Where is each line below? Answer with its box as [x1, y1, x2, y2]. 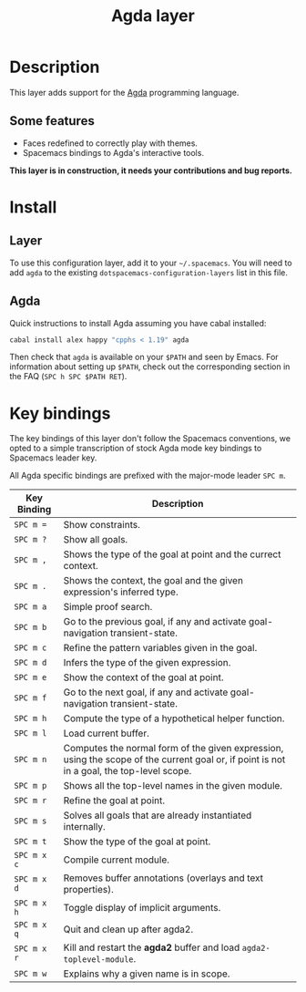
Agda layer [110, 5, 196, 26]
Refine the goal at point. [63, 794, 166, 807]
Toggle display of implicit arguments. [63, 902, 221, 914]
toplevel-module [63, 955, 134, 965]
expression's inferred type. [63, 585, 179, 598]
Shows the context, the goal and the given [63, 574, 244, 587]
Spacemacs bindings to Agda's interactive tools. [22, 147, 205, 158]
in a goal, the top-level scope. [63, 765, 192, 778]
